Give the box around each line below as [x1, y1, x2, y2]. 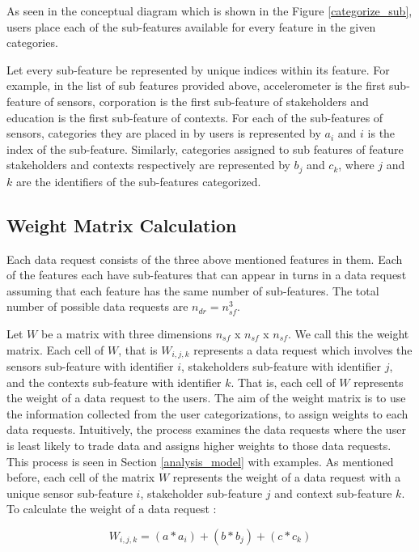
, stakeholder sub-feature [140, 484, 263, 501]
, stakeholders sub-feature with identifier [181, 358, 381, 375]
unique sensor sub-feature [6, 484, 133, 501]
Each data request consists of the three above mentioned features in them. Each [6, 250, 403, 267]
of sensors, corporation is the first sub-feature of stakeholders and [44, 92, 369, 109]
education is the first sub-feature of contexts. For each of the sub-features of [6, 108, 383, 125]
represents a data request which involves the [193, 341, 413, 358]
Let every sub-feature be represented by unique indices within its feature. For [6, 61, 390, 78]
